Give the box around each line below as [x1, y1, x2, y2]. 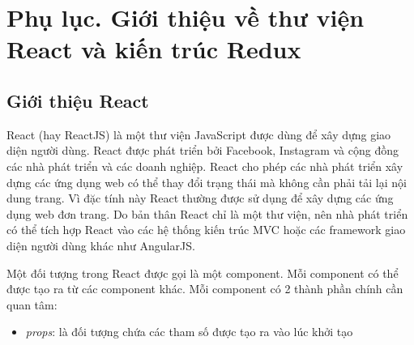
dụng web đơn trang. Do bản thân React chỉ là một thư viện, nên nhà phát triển [6, 205, 408, 222]
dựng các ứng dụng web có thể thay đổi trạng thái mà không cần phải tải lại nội [6, 173, 407, 190]
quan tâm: [6, 296, 58, 313]
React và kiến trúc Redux [6, 32, 301, 66]
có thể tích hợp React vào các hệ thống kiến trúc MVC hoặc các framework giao [6, 221, 406, 238]
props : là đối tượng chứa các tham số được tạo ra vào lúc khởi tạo [25, 323, 353, 340]
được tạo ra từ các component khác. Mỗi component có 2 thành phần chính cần [6, 280, 403, 297]
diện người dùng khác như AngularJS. [6, 236, 195, 253]
